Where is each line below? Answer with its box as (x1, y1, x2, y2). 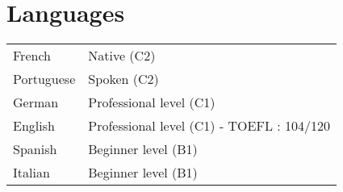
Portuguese (13, 69, 76, 89)
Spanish (13, 140, 57, 159)
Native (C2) (88, 46, 156, 65)
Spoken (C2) (88, 69, 159, 89)
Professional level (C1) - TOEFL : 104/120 (88, 116, 331, 136)
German (13, 93, 59, 112)
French (13, 46, 51, 65)
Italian (13, 163, 50, 182)
